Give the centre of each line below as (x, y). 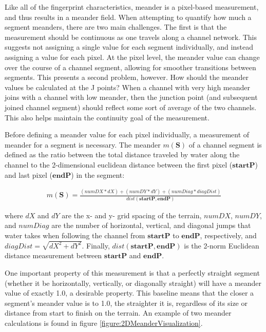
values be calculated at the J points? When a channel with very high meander (127, 87)
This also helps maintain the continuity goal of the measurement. (107, 117)
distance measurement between (53, 255)
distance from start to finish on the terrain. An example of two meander (118, 313)
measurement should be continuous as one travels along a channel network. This (131, 37)
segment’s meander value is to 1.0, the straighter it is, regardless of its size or (126, 303)
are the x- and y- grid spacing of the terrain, (132, 215)
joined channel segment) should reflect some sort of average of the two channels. (131, 107)
